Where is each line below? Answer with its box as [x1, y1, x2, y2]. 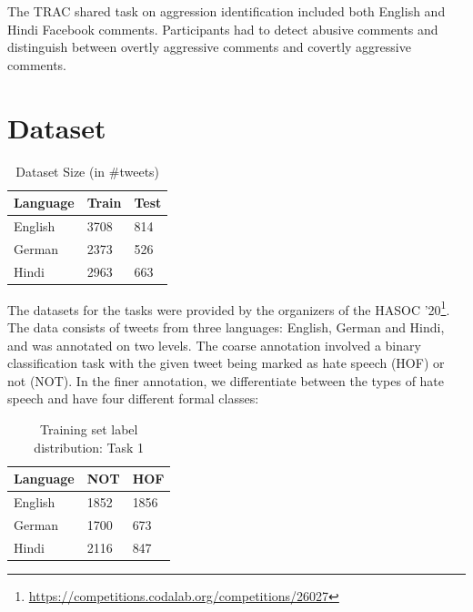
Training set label [40, 419, 138, 438]
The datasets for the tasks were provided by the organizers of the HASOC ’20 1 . [7, 297, 450, 319]
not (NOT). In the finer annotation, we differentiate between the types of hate [7, 371, 445, 390]
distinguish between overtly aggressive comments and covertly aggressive [7, 37, 411, 56]
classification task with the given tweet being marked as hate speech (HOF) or [7, 353, 445, 372]
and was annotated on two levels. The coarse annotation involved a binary [7, 335, 421, 354]
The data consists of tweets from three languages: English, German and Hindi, [7, 317, 445, 336]
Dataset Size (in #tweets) [15, 161, 160, 180]
